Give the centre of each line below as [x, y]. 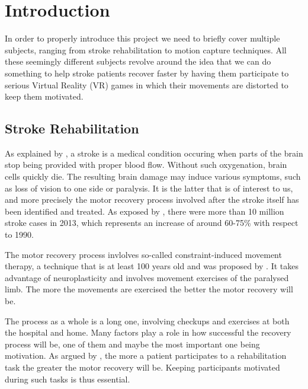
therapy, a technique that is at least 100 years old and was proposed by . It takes [152, 266]
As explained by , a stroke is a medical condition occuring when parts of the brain [154, 153]
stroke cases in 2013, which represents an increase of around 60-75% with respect [152, 223]
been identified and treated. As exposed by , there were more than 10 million [145, 211]
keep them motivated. [44, 96]
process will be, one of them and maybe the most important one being [132, 344]
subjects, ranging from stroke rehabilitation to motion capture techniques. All [146, 50]
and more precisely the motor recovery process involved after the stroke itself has [152, 200]
